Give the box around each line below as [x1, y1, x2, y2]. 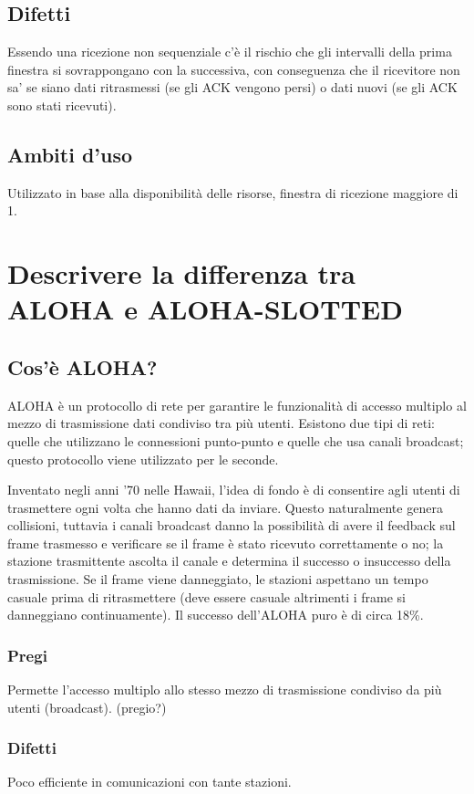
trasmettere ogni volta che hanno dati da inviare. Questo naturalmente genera [7, 497, 443, 517]
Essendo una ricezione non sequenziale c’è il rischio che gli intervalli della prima [7, 42, 452, 61]
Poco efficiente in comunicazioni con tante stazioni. [7, 772, 292, 791]
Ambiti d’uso [7, 140, 133, 168]
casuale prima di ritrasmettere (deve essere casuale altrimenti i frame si [7, 587, 406, 606]
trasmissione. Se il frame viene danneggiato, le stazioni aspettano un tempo [7, 569, 428, 589]
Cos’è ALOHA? [7, 352, 158, 381]
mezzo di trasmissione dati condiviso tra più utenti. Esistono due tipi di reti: [7, 413, 436, 433]
